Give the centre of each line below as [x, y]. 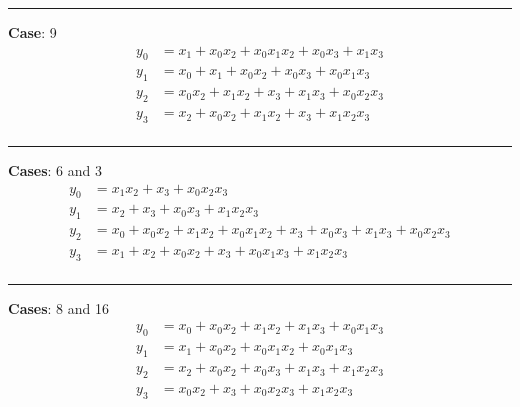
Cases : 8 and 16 [59, 307]
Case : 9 [32, 32]
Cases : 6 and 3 [55, 169]
